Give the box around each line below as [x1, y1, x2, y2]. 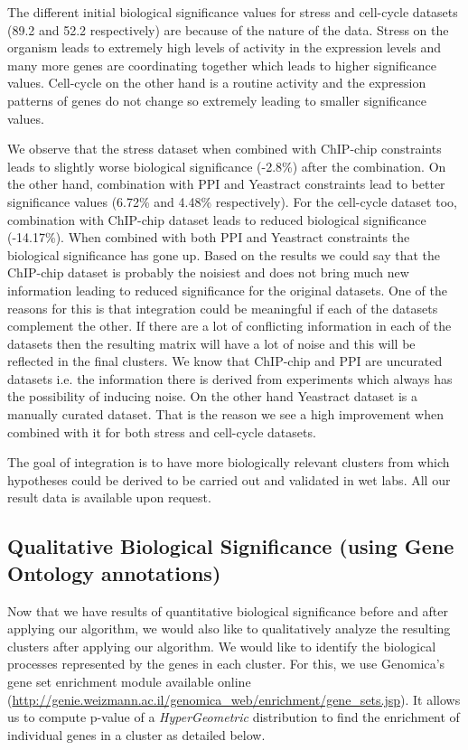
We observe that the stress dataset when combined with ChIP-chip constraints [7, 139, 442, 158]
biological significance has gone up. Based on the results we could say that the [7, 245, 440, 264]
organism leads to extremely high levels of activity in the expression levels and [7, 38, 442, 57]
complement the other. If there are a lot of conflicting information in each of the [7, 316, 452, 335]
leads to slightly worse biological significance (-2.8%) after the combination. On [7, 156, 446, 175]
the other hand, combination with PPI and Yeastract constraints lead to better [7, 174, 445, 193]
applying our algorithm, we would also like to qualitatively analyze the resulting [7, 619, 451, 638]
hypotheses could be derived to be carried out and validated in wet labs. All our [7, 470, 451, 489]
